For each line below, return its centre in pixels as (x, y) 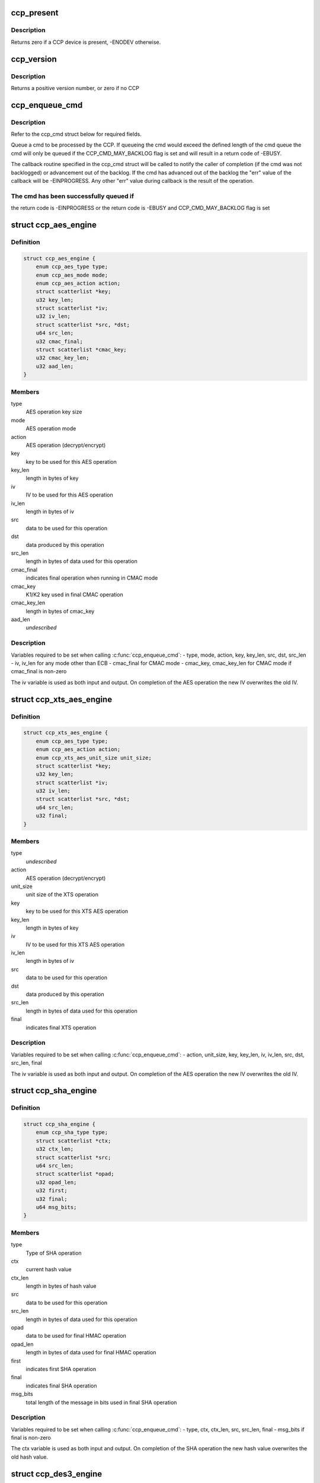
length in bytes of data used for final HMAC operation (91, 1352)
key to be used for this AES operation (71, 462)
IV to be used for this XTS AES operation (75, 944)
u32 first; (52, 1191)
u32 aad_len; (55, 366)
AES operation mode (51, 429)
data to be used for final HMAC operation (76, 1336)
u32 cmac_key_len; (63, 358)
